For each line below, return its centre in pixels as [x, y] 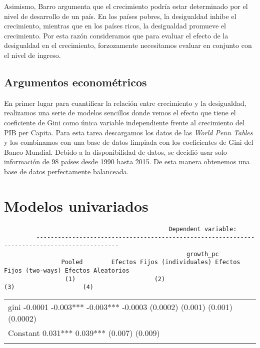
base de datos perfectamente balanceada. [66, 171]
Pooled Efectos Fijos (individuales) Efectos [151, 262]
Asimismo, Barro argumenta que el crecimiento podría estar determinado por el [126, 6]
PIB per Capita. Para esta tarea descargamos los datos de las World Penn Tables [128, 132]
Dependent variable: [203, 229]
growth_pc [203, 254]
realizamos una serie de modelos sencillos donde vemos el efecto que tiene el [120, 113]
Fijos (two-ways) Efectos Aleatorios [67, 270]
